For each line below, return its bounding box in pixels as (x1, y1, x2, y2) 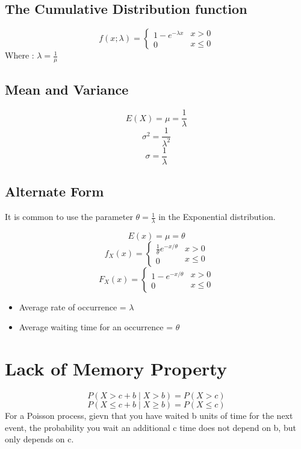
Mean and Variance (5, 80, 129, 99)
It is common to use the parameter (5, 210, 133, 223)
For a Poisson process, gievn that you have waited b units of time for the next (5, 409, 293, 422)
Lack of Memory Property (5, 356, 227, 381)
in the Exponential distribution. (158, 210, 276, 223)
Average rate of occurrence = (19, 300, 126, 313)
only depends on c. (5, 433, 74, 445)
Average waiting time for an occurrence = (19, 321, 173, 333)
